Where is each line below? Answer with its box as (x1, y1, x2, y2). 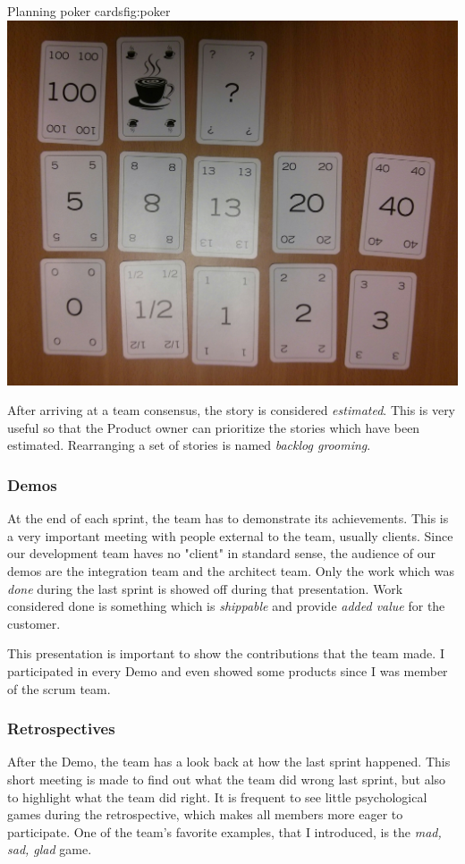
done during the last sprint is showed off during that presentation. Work (7, 579, 403, 597)
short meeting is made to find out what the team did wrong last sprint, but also (7, 769, 446, 788)
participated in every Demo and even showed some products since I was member (7, 661, 448, 680)
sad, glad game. (7, 840, 92, 859)
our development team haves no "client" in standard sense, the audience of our (7, 544, 436, 563)
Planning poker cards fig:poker (7, 2, 171, 20)
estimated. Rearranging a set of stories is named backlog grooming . (7, 436, 371, 454)
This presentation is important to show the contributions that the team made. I (7, 644, 444, 663)
